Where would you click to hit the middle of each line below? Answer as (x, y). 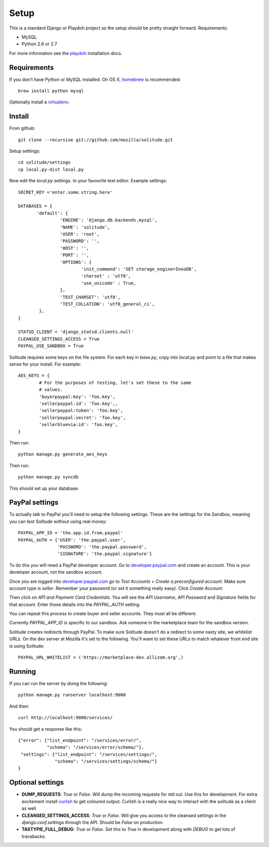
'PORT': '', (74, 255)
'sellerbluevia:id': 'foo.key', (78, 425)
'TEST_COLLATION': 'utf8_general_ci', (107, 304)
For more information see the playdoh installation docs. (66, 53)
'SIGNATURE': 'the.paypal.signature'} (105, 554)
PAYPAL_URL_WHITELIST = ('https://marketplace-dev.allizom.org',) (101, 657)
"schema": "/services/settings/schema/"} (106, 761)
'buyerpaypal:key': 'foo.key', (77, 397)
